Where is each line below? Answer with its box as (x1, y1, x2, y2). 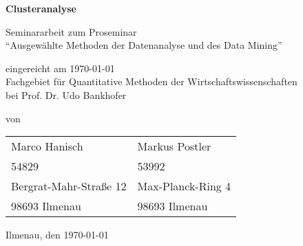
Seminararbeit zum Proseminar (6, 24, 137, 38)
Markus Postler (137, 138, 211, 155)
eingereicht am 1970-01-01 (6, 60, 115, 75)
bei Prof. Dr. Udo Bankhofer (6, 87, 127, 102)
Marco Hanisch (11, 138, 83, 155)
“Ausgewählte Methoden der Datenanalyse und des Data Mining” (6, 38, 282, 52)
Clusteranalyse (6, 1, 76, 15)
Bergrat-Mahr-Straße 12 (11, 178, 127, 194)
